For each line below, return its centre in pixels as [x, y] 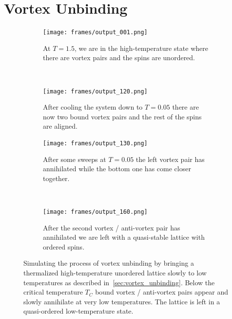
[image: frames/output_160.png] [95, 212]
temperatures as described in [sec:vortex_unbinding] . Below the [119, 282]
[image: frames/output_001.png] [95, 33]
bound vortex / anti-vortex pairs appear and [162, 292]
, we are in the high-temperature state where [141, 48]
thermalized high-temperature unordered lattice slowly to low [115, 273]
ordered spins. [64, 246]
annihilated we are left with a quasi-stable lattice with [124, 237]
